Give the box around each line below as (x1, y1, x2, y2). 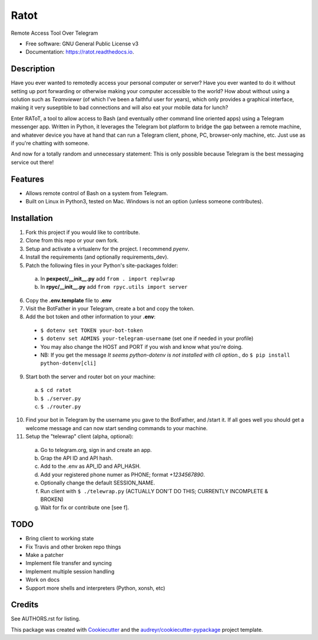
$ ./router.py (40, 403, 81, 410)
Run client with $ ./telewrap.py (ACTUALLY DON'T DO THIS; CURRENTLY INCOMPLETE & (40, 487, 269, 494)
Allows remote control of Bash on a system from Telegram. (25, 189, 168, 197)
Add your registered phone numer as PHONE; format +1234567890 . (40, 471, 206, 478)
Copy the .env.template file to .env (25, 296, 112, 303)
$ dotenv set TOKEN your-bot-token (40, 327, 144, 334)
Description (11, 64, 55, 74)
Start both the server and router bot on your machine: (25, 373, 156, 380)
